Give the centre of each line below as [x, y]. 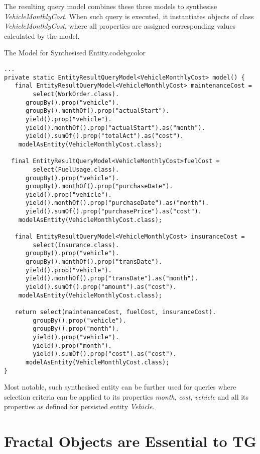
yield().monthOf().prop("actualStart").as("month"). [115, 128]
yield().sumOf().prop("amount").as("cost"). [101, 287]
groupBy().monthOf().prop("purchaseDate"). [99, 186]
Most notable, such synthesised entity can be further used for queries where [120, 387]
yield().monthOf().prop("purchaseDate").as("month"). [117, 203]
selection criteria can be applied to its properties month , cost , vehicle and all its [126, 396]
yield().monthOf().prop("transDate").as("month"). [112, 279]
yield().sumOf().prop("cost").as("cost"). [105, 354]
